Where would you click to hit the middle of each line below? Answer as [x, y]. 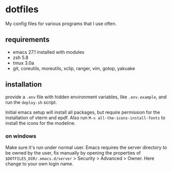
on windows [21, 136]
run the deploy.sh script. [31, 102]
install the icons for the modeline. [41, 123]
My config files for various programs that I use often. [61, 24]
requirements [27, 40]
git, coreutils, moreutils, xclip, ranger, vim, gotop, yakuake [74, 68]
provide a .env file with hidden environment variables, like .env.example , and [86, 97]
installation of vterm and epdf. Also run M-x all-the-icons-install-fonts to [85, 117]
